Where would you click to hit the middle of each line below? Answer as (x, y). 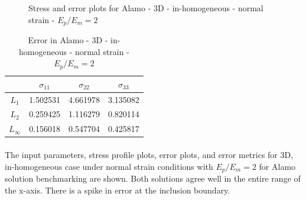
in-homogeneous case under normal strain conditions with (109, 166)
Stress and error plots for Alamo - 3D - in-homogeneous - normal (146, 8)
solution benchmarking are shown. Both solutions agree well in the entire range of (153, 178)
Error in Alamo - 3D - (68, 40)
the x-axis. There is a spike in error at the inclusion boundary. (118, 190)
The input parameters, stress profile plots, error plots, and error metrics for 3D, (149, 154)
